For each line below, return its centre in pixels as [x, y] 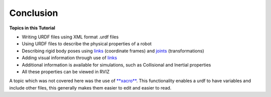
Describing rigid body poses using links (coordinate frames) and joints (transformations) [113, 51]
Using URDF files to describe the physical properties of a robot [87, 44]
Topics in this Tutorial [32, 28]
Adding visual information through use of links [70, 58]
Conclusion [34, 13]
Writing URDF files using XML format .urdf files [70, 37]
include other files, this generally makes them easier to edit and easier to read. [90, 88]
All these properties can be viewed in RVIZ [66, 72]
